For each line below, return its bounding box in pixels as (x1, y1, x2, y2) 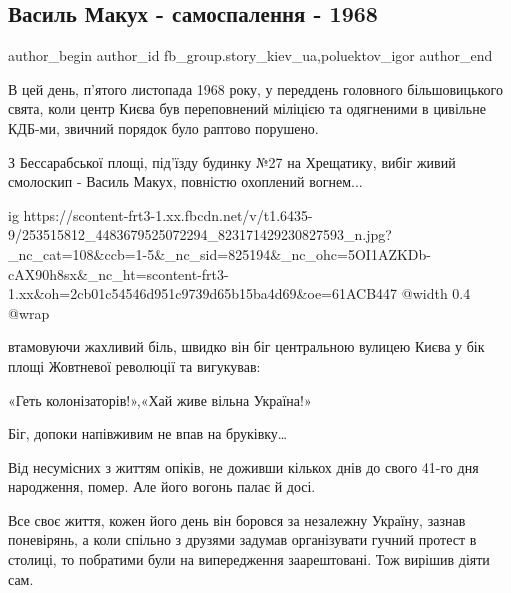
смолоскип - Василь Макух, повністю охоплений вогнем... (8, 171, 363, 192)
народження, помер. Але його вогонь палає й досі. (8, 476, 316, 497)
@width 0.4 (401, 283, 471, 304)
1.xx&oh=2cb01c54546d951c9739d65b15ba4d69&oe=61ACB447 (8, 283, 398, 304)
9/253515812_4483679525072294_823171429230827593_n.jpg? (8, 224, 392, 245)
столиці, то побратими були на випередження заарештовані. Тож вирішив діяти (8, 549, 490, 570)
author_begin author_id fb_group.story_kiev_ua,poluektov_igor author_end (8, 45, 493, 66)
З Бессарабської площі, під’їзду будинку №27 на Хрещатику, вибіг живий (8, 151, 456, 172)
